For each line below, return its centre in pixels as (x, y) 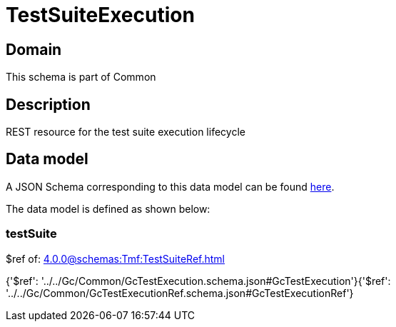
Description (48, 104)
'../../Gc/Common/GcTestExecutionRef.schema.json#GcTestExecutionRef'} (180, 293)
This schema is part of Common (81, 77)
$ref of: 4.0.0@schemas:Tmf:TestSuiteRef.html (116, 258)
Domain (34, 49)
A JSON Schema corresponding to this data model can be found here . (170, 186)
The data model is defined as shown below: (108, 208)
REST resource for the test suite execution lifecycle (126, 132)
